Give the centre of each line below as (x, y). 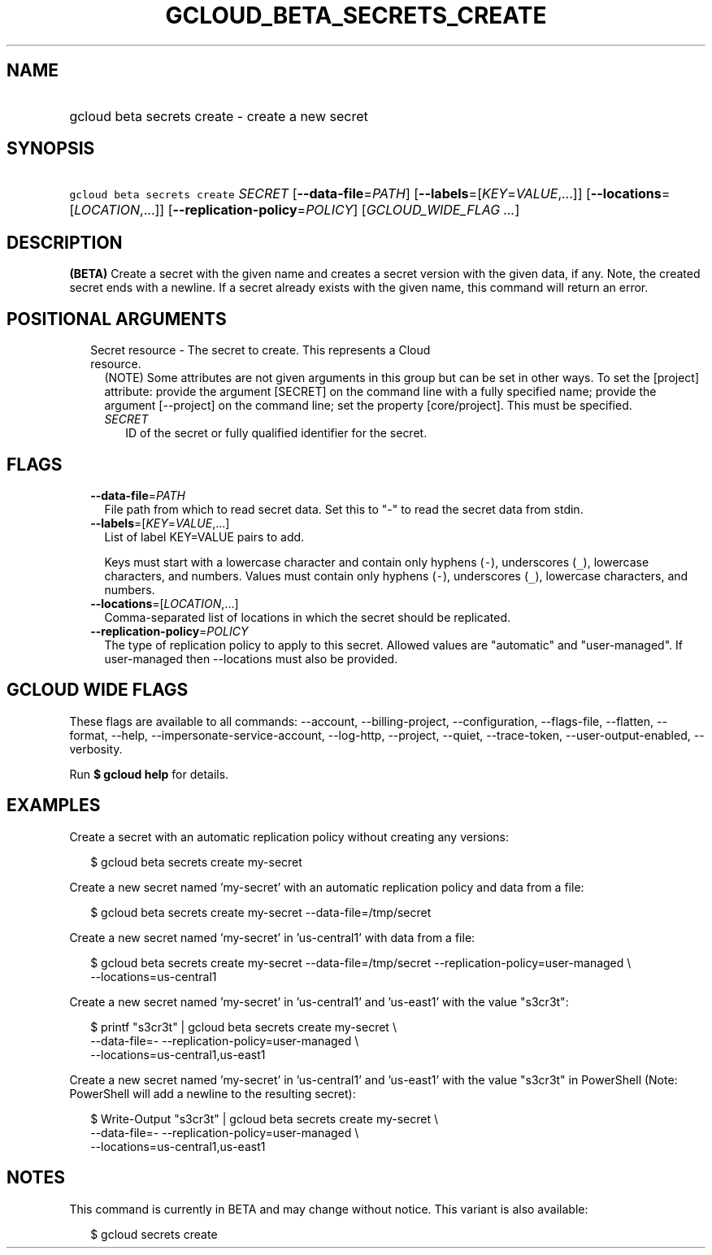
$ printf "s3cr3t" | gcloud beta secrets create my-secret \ (243, 1027)
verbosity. (96, 749)
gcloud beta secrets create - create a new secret (219, 116)
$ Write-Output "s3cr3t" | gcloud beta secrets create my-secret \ (265, 1118)
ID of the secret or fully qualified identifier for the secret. (276, 433)
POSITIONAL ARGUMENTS (117, 319)
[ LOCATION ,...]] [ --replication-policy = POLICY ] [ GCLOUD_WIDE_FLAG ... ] (295, 210)
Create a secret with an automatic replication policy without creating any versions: (289, 836)
